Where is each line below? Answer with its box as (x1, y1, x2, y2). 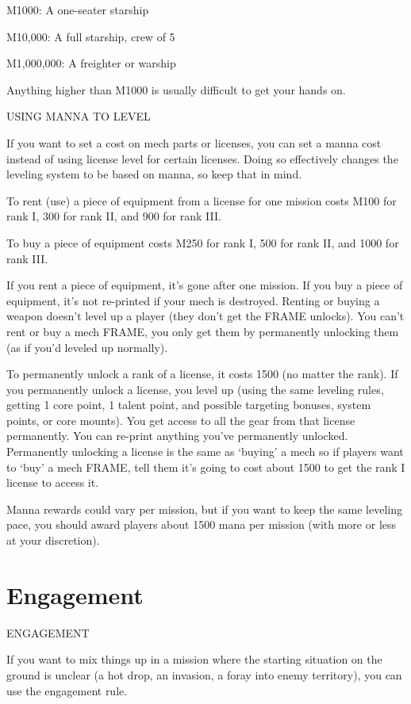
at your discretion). (6, 532, 100, 549)
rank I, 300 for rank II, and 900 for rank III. (6, 208, 221, 224)
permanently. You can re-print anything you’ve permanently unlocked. (6, 427, 348, 444)
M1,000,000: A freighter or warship (6, 55, 176, 71)
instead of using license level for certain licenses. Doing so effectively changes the (6, 150, 398, 166)
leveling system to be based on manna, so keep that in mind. (6, 166, 302, 182)
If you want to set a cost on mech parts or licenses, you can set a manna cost (6, 134, 382, 151)
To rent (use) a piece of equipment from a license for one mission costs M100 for (6, 192, 397, 209)
